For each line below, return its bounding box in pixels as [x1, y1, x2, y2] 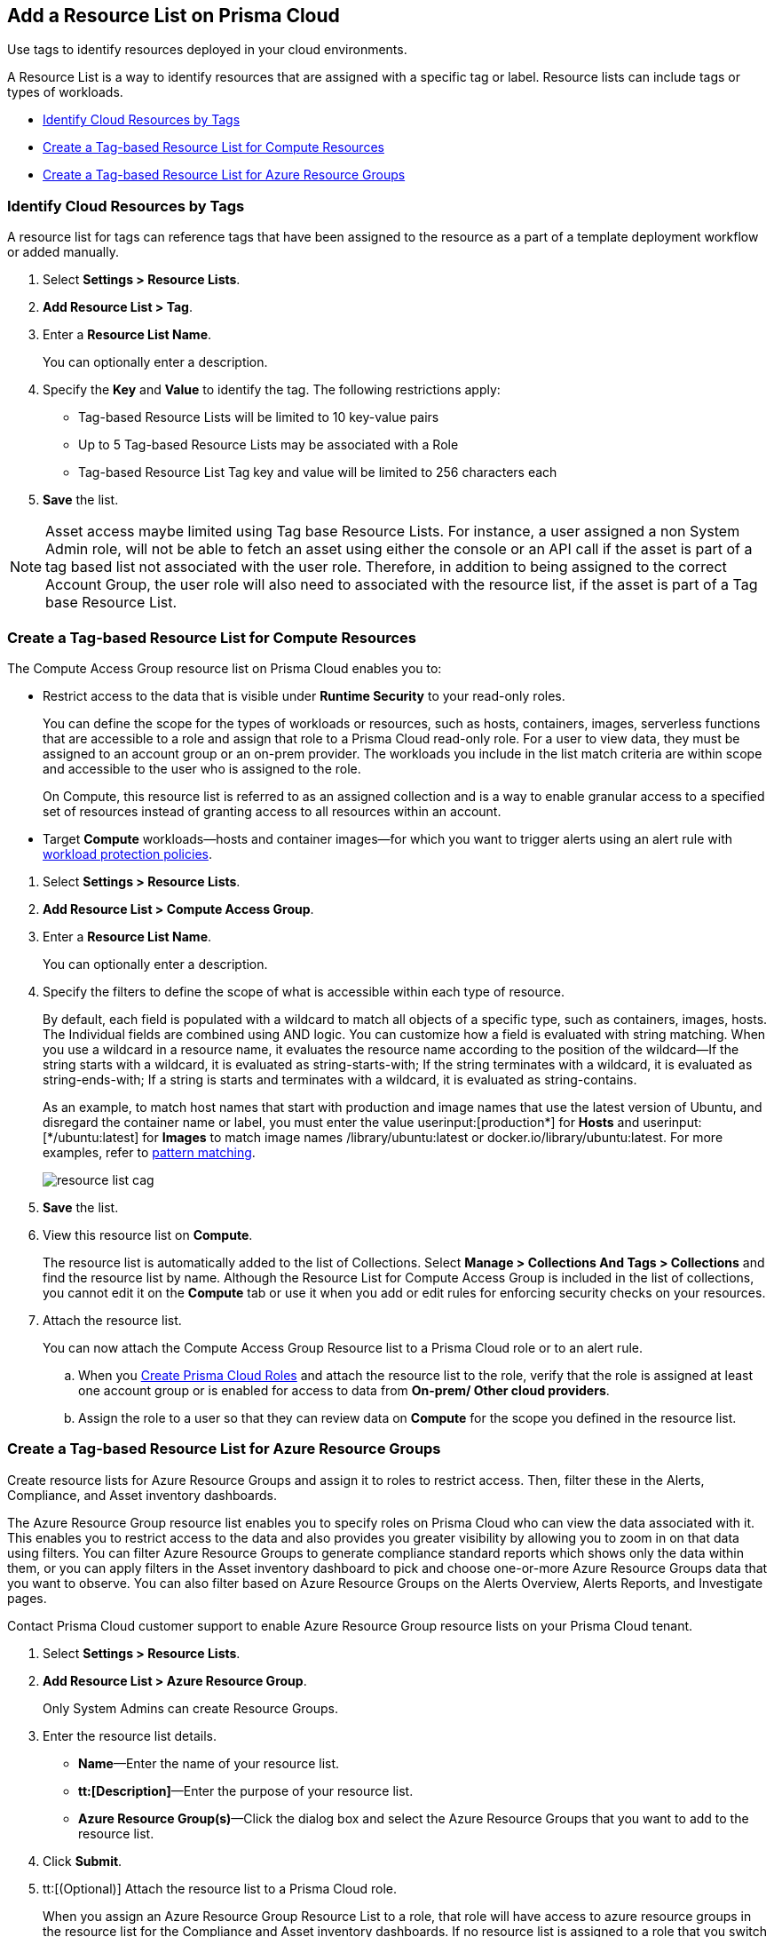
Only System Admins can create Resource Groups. [43, 1700, 339, 1716]
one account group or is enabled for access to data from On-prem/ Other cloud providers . [78, 1382, 610, 1398]
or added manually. [7, 244, 119, 260]
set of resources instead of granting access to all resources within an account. [43, 803, 502, 819]
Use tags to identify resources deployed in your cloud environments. [7, 42, 407, 58]
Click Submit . [43, 1853, 122, 1869]
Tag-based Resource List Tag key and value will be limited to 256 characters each [78, 464, 557, 480]
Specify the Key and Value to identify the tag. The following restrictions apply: [43, 382, 501, 398]
